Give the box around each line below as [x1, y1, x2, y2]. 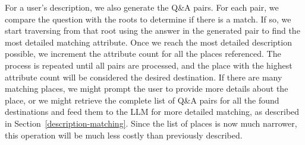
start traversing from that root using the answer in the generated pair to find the [5, 24, 300, 37]
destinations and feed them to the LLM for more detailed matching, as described [5, 105, 300, 118]
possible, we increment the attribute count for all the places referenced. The [5, 47, 281, 60]
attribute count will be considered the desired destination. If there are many [5, 70, 282, 83]
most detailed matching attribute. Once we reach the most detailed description [5, 36, 292, 48]
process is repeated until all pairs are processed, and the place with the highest [5, 59, 293, 71]
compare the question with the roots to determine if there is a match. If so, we [5, 12, 291, 25]
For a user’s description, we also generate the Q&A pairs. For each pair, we [5, 1, 279, 13]
